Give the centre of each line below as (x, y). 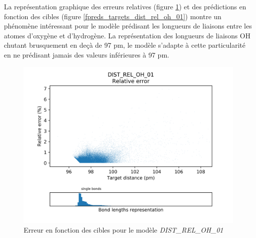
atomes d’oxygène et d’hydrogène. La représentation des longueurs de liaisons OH (127, 35)
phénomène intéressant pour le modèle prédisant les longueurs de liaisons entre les (128, 26)
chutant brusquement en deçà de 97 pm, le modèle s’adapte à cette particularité (125, 45)
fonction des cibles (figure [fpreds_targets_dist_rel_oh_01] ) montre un (113, 16)
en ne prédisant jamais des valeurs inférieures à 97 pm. (87, 54)
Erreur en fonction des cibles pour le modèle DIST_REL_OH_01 (124, 230)
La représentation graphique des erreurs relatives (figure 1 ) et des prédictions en (125, 6)
